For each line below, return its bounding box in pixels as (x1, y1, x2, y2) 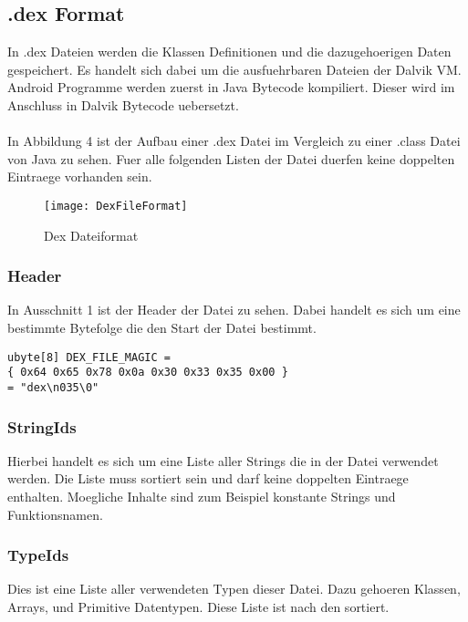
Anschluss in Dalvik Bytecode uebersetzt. (7, 95, 239, 114)
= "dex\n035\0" (7, 380, 99, 394)
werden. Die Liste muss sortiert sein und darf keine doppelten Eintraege (7, 469, 409, 488)
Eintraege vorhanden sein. (7, 167, 152, 186)
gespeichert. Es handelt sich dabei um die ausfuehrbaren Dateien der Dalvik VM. (7, 59, 462, 78)
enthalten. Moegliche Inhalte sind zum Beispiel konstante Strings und (7, 486, 396, 505)
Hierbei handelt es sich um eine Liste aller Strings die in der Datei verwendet (7, 451, 439, 470)
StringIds (7, 415, 77, 438)
